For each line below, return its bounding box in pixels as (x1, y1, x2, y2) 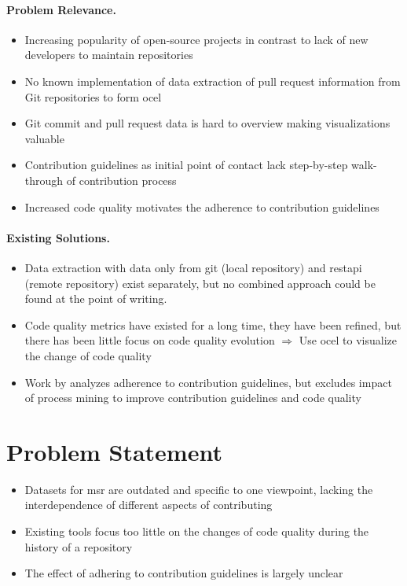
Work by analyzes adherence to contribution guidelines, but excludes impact (24, 374, 392, 390)
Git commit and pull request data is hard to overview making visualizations (24, 115, 390, 131)
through (24, 171, 64, 188)
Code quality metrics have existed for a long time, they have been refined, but (24, 316, 401, 333)
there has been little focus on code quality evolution (24, 332, 275, 348)
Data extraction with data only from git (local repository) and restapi (24, 259, 362, 275)
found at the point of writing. (24, 290, 167, 307)
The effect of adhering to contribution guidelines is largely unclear (24, 565, 343, 581)
